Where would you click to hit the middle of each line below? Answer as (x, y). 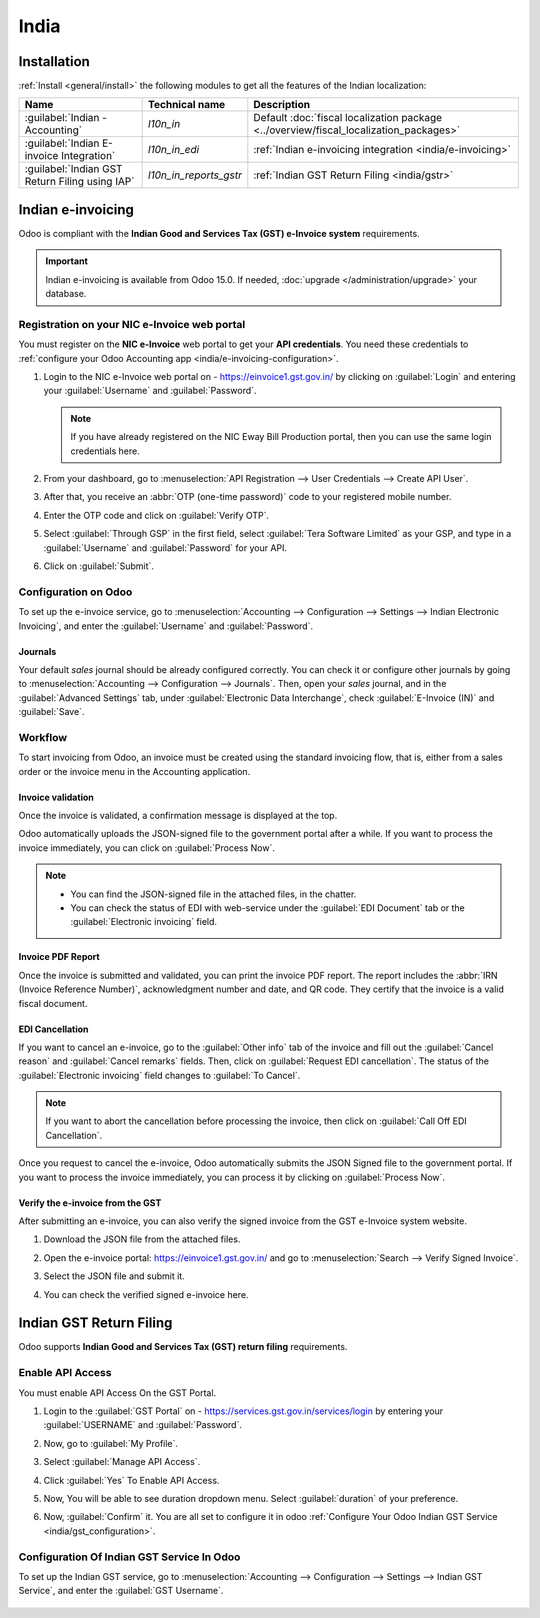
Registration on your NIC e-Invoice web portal (132, 324)
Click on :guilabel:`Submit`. (99, 566)
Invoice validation (56, 797)
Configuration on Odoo (75, 592)
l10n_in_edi (174, 150)
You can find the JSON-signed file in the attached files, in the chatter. (213, 894)
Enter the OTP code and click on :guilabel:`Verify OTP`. (156, 515)
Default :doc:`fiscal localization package (348, 118)
